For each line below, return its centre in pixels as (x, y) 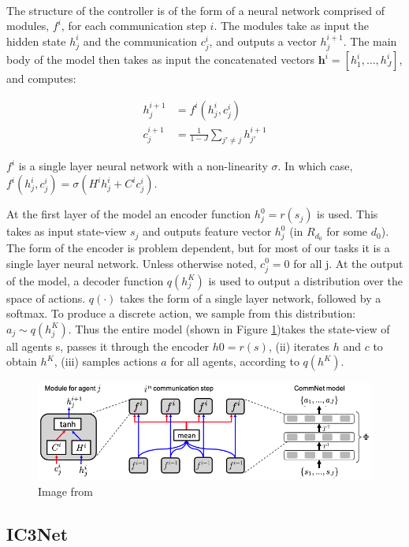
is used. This (348, 214)
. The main (370, 41)
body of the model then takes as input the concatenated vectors (161, 60)
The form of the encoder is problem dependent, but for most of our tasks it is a (198, 247)
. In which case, (315, 166)
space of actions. (46, 298)
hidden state (36, 41)
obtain (22, 361)
